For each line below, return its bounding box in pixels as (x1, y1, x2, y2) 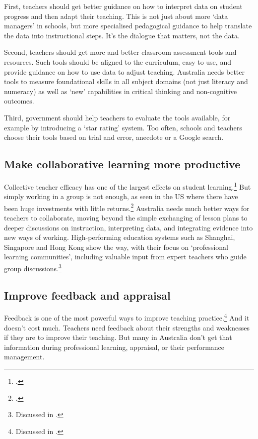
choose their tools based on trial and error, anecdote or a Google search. (4, 132, 224, 142)
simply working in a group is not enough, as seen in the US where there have (4, 191, 238, 202)
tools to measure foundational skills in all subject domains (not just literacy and (4, 76, 248, 87)
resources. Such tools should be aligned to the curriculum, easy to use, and (4, 56, 231, 67)
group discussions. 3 (4, 261, 62, 273)
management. (4, 351, 45, 362)
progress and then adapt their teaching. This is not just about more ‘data (4, 10, 228, 21)
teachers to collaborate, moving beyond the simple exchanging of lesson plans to (4, 213, 248, 223)
